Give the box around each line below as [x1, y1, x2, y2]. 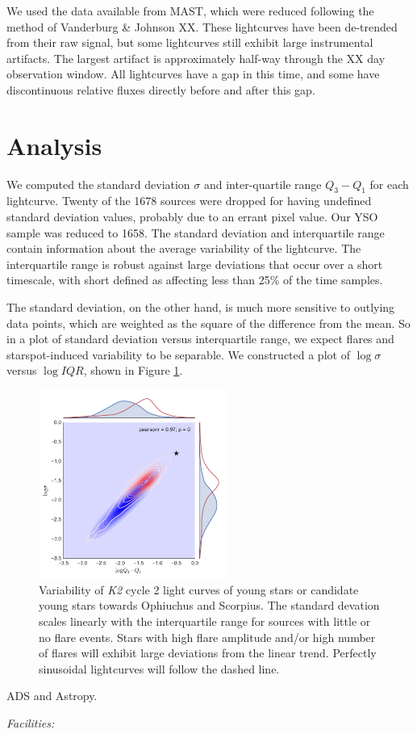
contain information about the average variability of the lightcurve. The [6, 240, 361, 257]
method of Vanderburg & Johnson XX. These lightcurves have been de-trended [6, 18, 398, 35]
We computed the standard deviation [6, 175, 190, 192]
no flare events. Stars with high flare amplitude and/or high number [39, 628, 376, 645]
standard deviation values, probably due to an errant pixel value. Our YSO [6, 208, 378, 225]
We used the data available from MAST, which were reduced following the [6, 2, 374, 19]
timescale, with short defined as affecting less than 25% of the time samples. [6, 271, 383, 288]
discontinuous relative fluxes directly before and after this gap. [6, 81, 315, 98]
